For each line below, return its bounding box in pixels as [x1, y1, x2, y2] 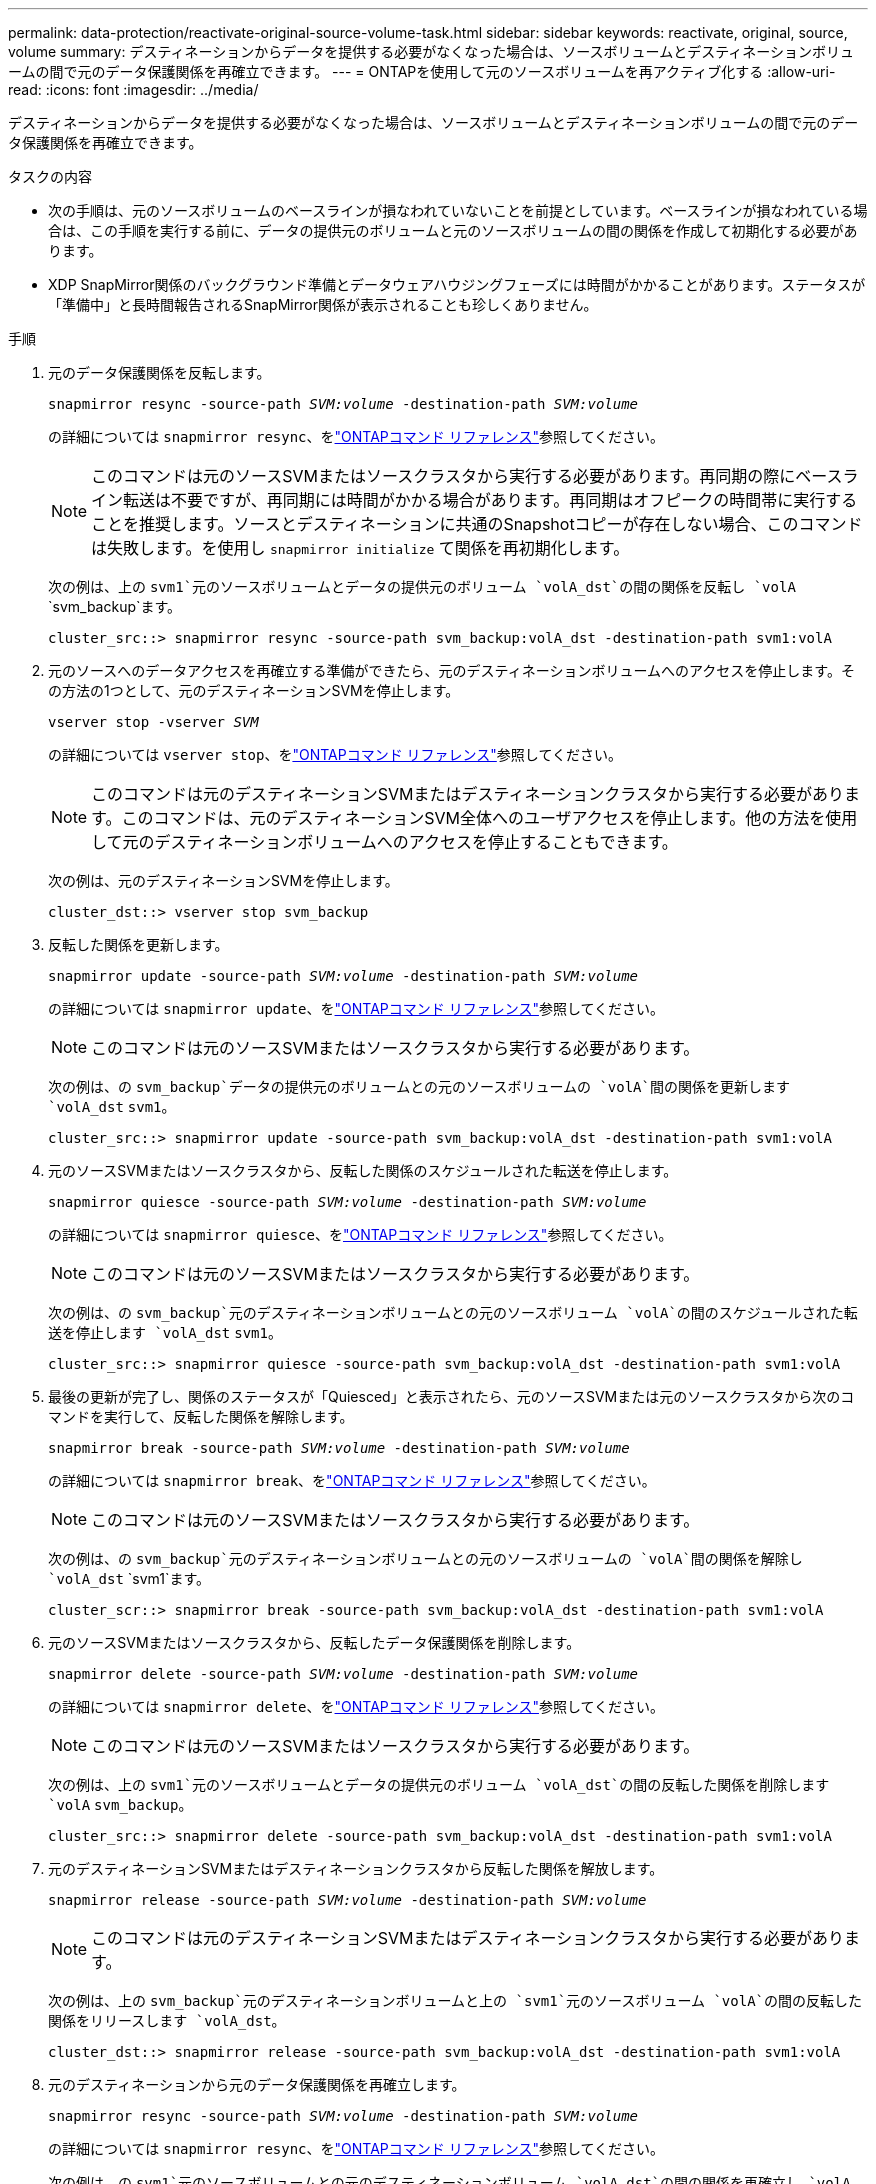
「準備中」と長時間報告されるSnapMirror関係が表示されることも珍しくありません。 [48, 296, 598, 313]
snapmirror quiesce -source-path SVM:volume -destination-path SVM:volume [48, 1194, 647, 1210]
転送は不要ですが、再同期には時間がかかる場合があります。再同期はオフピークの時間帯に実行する [123, 490, 858, 510]
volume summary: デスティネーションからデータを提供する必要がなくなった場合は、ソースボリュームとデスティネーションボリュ [8, 43, 855, 60]
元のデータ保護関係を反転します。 [48, 364, 271, 381]
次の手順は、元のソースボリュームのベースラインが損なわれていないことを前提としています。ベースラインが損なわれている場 [48, 202, 868, 219]
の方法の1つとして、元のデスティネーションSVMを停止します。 [48, 682, 460, 699]
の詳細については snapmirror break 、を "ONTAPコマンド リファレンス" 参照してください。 [48, 1472, 656, 1489]
